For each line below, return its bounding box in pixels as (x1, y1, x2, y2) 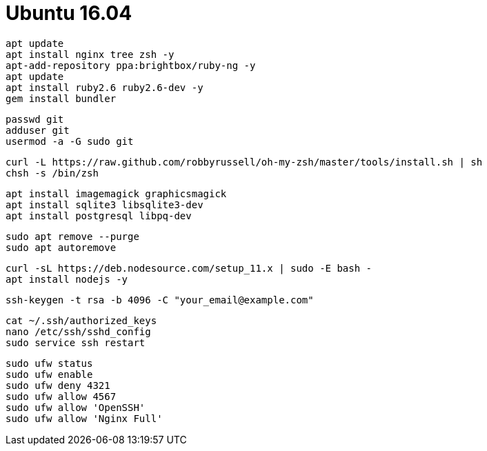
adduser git (6, 124, 70, 136)
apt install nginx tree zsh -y (6, 48, 175, 60)
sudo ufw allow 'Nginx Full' (6, 412, 163, 424)
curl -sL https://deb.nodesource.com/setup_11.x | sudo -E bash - (6, 262, 372, 274)
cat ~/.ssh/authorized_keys (6, 314, 157, 326)
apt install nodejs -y (6, 273, 128, 285)
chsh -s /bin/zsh (6, 167, 99, 179)
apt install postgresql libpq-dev (6, 210, 192, 221)
